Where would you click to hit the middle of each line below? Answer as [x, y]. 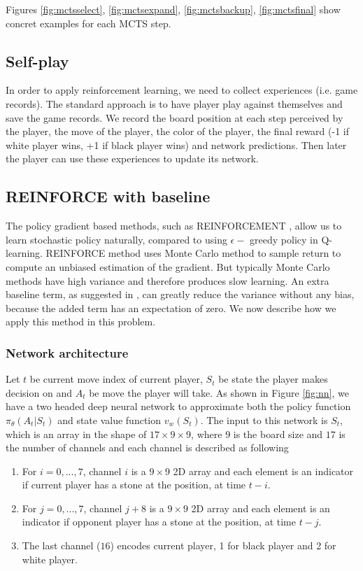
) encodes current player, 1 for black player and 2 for [223, 545]
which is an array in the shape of [76, 433]
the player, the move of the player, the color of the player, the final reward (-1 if [177, 131]
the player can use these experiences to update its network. [132, 158]
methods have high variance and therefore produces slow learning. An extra [168, 280]
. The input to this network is [264, 420]
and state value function [109, 420]
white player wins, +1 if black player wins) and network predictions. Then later [176, 144]
